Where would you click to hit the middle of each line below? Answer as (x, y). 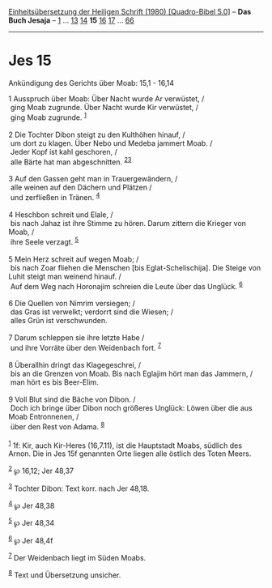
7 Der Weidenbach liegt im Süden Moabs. (77, 557)
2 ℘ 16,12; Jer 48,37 (41, 470)
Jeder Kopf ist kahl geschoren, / (64, 151)
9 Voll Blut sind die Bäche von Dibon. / (72, 399)
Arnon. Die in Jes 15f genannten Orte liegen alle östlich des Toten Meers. (130, 454)
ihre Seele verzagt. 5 (45, 241)
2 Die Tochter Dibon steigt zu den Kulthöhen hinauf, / (97, 134)
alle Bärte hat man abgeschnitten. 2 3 (71, 161)
